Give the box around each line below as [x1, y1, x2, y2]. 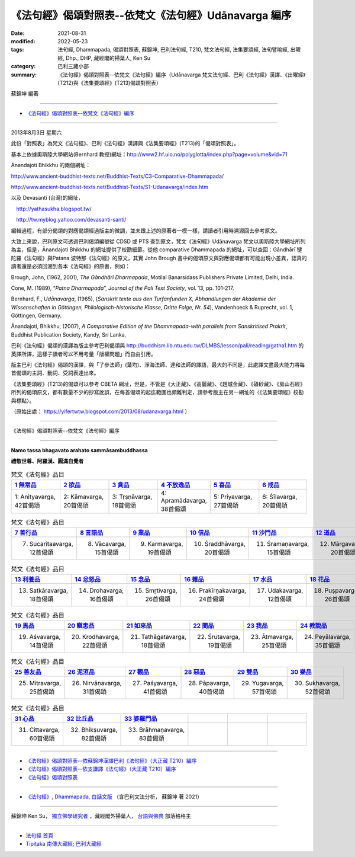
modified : [11, 37, 35, 44]
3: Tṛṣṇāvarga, [112, 493, 153, 501]
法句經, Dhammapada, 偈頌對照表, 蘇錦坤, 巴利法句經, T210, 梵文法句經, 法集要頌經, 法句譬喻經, [57, 46, 289, 53]
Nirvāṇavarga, [82, 679, 122, 687]
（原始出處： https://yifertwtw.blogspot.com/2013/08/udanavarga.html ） [11, 408, 191, 415]
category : [11, 63, 36, 70]
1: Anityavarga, [14, 493, 56, 501]
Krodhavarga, [82, 633, 120, 641]
